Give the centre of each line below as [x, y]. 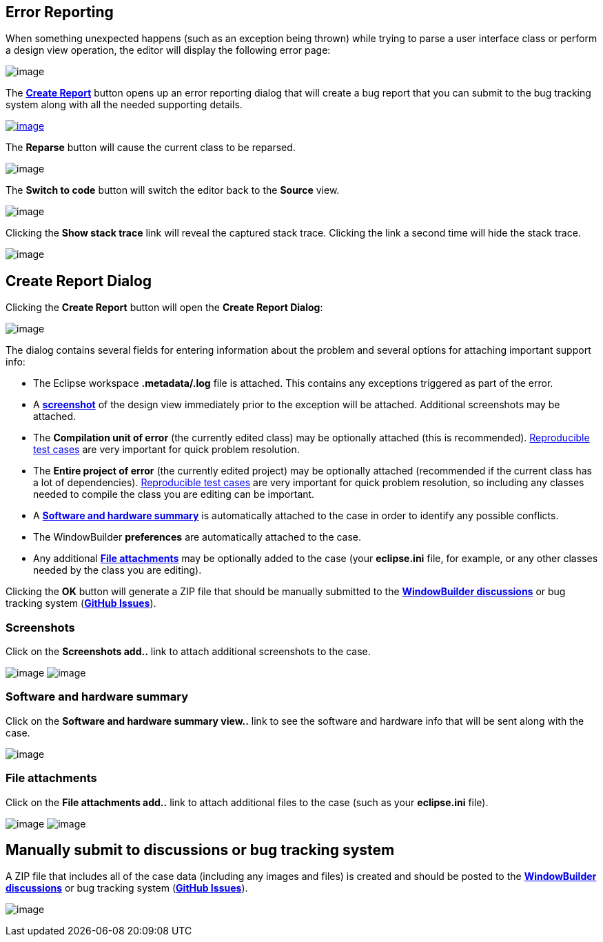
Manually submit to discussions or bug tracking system [200, 850]
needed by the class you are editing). [117, 570]
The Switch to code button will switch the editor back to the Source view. [173, 190]
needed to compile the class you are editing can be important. [174, 494]
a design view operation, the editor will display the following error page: [168, 50]
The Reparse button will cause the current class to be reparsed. [151, 148]
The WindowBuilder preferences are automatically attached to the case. [197, 537]
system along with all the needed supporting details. [124, 105]
